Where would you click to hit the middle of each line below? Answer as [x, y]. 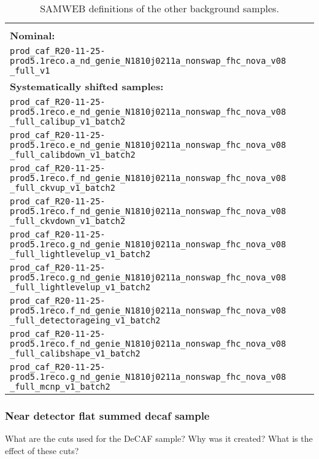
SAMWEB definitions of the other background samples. [159, 8]
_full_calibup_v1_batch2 [68, 121]
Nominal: [33, 35]
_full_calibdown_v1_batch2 [73, 155]
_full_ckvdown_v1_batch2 [68, 221]
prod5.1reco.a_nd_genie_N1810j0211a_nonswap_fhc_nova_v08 [148, 61]
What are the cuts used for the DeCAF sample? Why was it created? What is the [159, 438]
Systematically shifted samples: [87, 86]
